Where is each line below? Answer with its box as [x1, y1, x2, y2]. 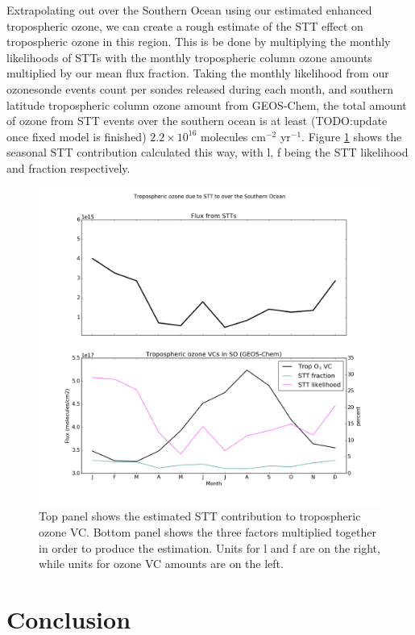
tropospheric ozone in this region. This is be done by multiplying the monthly [6, 33, 391, 50]
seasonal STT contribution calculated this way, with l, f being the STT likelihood [6, 144, 409, 161]
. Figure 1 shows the [301, 127, 402, 144]
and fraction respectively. [6, 159, 131, 176]
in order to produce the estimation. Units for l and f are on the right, [39, 539, 380, 556]
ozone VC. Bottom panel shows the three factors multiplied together [39, 524, 376, 541]
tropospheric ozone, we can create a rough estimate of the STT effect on [6, 17, 363, 34]
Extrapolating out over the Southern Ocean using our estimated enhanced [6, 2, 372, 18]
